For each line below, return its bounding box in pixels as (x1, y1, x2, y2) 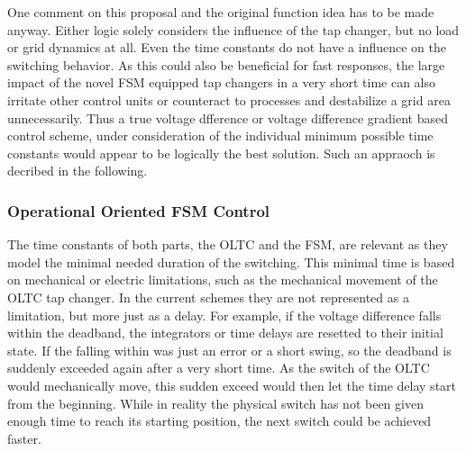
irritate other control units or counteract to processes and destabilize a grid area (7, 90, 451, 109)
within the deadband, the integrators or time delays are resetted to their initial (7, 323, 443, 342)
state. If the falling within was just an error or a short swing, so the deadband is (7, 340, 452, 359)
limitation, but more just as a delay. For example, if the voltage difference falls (7, 305, 442, 324)
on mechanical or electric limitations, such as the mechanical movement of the (7, 270, 438, 289)
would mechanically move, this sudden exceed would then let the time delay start (7, 375, 457, 394)
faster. (7, 428, 41, 447)
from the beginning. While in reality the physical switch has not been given (7, 393, 424, 412)
